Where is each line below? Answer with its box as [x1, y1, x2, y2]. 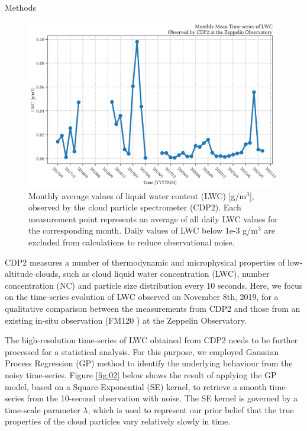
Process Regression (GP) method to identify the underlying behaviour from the [5, 357, 293, 369]
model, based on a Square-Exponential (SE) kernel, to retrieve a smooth [5, 380, 267, 392]
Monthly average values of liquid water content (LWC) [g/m [28, 189, 247, 202]
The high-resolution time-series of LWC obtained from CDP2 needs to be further [5, 334, 298, 346]
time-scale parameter [5, 403, 80, 416]
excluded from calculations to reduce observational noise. [28, 236, 235, 248]
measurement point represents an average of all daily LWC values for [28, 212, 278, 225]
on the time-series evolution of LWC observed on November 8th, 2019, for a [5, 290, 279, 303]
